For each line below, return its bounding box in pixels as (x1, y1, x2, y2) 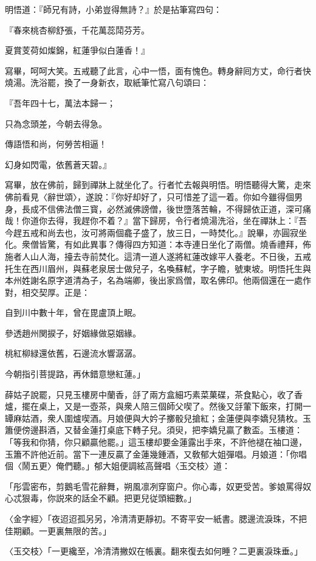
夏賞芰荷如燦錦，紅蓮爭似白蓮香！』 (5, 44, 149, 57)
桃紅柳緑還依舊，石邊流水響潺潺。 (5, 347, 141, 360)
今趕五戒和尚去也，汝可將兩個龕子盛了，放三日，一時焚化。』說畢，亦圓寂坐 (5, 226, 307, 239)
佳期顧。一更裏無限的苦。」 (5, 524, 111, 537)
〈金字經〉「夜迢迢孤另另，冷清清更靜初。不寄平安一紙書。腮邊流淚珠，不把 (5, 512, 307, 524)
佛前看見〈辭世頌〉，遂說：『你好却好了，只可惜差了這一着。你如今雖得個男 (5, 190, 303, 203)
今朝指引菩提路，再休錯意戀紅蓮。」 (5, 368, 145, 380)
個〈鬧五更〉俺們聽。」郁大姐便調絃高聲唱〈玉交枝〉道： (5, 459, 230, 472)
